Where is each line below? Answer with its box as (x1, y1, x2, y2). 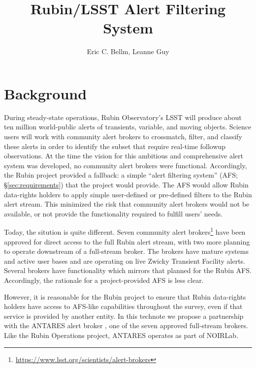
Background (4, 83, 87, 103)
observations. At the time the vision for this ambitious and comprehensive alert (4, 151, 243, 161)
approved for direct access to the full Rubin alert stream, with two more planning (4, 236, 250, 246)
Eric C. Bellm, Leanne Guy (87, 46, 169, 57)
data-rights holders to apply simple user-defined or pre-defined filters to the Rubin (4, 189, 252, 199)
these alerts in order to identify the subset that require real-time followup (4, 141, 226, 151)
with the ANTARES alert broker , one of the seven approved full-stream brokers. (4, 320, 248, 331)
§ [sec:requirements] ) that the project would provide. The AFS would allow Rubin (4, 180, 249, 189)
